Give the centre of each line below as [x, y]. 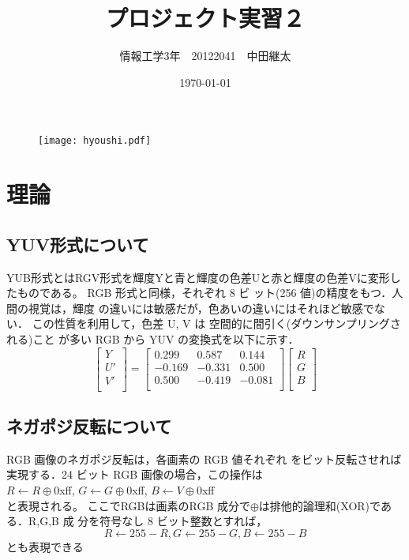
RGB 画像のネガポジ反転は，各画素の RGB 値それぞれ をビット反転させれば [204, 459]
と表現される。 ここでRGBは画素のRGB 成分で [128, 505]
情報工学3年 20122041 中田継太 [205, 56]
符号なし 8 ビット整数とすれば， [184, 521]
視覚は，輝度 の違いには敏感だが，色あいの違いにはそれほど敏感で [201, 308]
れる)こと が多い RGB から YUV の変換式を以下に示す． [153, 338]
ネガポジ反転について [89, 426]
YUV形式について [78, 244]
